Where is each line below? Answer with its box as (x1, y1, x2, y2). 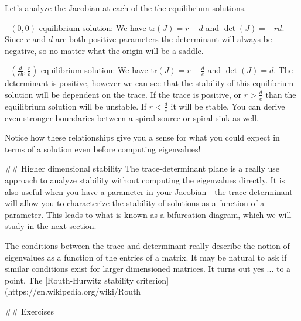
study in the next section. (5, 220, 97, 232)
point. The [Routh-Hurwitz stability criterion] (5, 274, 169, 286)
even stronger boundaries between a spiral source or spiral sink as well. (5, 111, 259, 124)
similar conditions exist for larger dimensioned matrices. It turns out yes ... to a (5, 262, 291, 275)
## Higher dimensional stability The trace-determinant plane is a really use (5, 162, 280, 175)
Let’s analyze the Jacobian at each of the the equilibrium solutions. (5, 2, 247, 13)
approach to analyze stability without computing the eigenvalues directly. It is (5, 174, 285, 186)
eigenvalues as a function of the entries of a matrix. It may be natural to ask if (5, 251, 287, 263)
